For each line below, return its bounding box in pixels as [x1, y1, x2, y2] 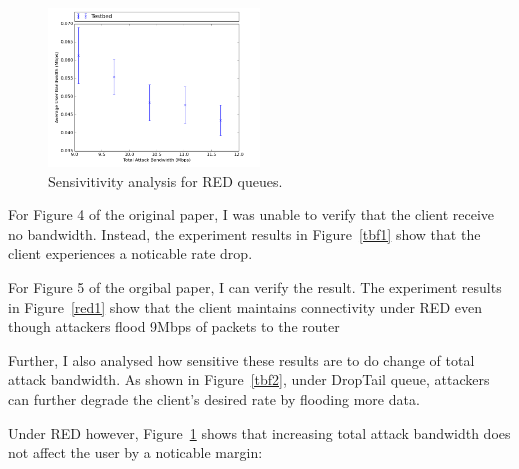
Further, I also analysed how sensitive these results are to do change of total [8, 349, 475, 370]
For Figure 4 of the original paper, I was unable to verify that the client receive [8, 204, 495, 225]
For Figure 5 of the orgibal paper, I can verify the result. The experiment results [8, 276, 502, 297]
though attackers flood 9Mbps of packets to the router [8, 316, 340, 337]
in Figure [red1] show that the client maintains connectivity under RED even [8, 296, 482, 317]
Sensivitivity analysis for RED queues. [48, 170, 283, 191]
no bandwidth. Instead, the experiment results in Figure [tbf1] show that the [8, 223, 481, 244]
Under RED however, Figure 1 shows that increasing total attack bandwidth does [8, 422, 511, 443]
